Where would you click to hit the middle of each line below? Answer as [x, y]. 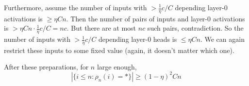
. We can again [222, 39]
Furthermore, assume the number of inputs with [75, 7]
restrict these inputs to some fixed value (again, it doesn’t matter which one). [119, 50]
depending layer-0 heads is [138, 39]
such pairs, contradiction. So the [195, 28]
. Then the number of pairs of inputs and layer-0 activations [156, 18]
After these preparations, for [46, 66]
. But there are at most [101, 28]
